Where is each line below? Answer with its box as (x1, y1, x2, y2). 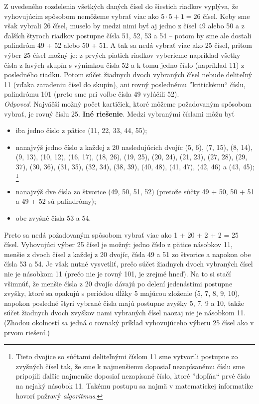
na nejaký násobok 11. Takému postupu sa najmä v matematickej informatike (15, 380, 254, 391)
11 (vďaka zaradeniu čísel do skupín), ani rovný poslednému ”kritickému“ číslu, (4, 79, 246, 89)
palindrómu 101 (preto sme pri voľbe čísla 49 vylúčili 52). (4, 89, 179, 99)
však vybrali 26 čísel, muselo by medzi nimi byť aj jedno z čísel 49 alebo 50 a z (4, 20, 245, 31)
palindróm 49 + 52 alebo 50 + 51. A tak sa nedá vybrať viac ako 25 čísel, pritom (4, 40, 253, 50)
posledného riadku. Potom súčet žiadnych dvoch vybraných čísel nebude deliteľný (4, 69, 252, 80)
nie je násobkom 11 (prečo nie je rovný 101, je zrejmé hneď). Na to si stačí (4, 268, 231, 278)
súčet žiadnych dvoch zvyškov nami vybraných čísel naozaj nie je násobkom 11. (4, 307, 246, 318)
